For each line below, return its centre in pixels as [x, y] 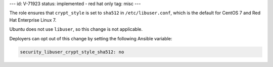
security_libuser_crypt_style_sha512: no [72, 52]
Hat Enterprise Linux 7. [33, 20]
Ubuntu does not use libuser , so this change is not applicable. [76, 29]
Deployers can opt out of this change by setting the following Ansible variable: [91, 38]
